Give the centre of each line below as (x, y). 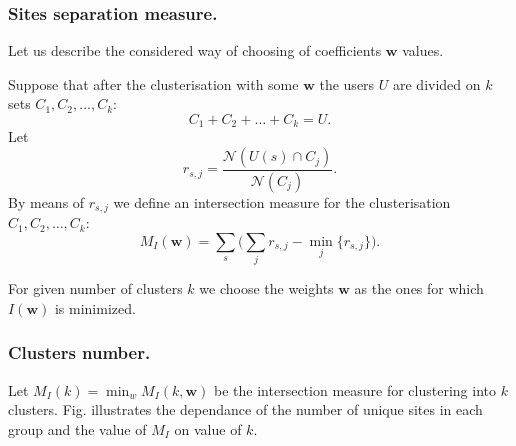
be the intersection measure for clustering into (355, 389)
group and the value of (77, 428)
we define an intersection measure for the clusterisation (282, 201)
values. (423, 50)
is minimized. (95, 307)
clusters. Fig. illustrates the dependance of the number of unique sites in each (245, 409)
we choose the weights (266, 288)
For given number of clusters (95, 288)
